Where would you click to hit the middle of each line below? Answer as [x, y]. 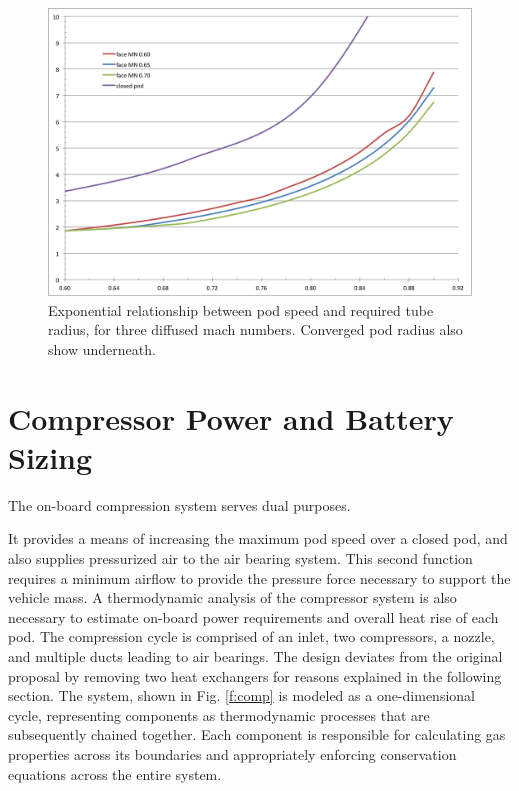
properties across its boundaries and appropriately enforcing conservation [232, 754]
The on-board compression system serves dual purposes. [179, 504]
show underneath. [102, 348]
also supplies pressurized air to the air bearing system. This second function [240, 558]
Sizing [50, 456]
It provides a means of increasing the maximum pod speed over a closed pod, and [258, 538]
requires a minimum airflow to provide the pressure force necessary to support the [259, 577]
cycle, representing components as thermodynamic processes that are [219, 714]
